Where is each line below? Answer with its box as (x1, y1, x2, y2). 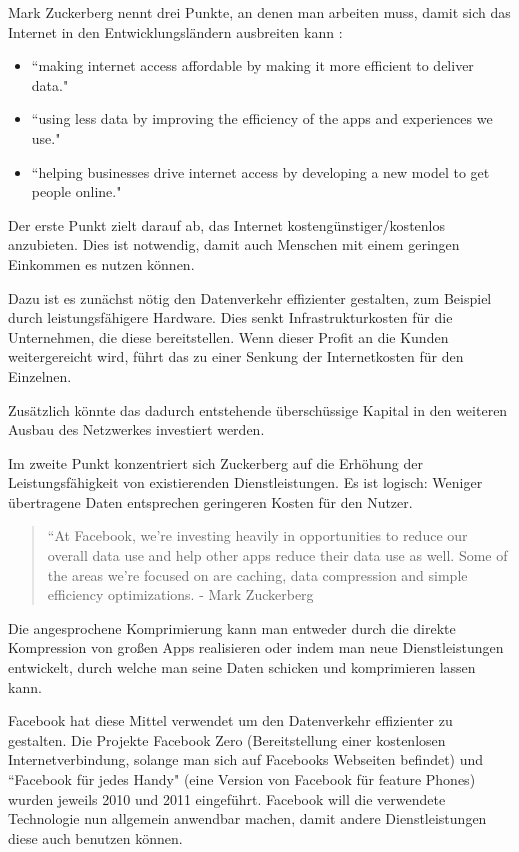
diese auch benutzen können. (8, 827, 183, 848)
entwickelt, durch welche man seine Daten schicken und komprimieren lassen (8, 657, 476, 678)
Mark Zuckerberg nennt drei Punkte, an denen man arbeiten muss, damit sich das (8, 2, 511, 22)
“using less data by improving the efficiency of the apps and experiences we (31, 108, 493, 129)
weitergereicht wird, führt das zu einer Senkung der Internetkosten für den (8, 346, 464, 367)
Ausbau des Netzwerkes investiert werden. (8, 419, 265, 440)
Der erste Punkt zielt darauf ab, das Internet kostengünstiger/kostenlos (8, 214, 445, 235)
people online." (31, 181, 122, 202)
